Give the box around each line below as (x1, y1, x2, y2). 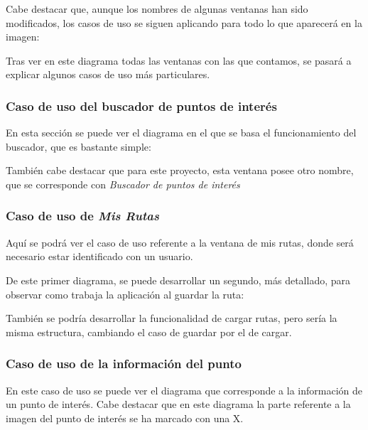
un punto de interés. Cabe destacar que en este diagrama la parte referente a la (6, 397, 351, 412)
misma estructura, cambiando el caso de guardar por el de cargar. (6, 324, 292, 339)
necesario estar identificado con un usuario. (6, 249, 193, 264)
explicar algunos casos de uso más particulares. (6, 67, 210, 82)
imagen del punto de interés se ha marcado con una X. (6, 410, 244, 425)
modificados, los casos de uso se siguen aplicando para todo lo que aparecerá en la (6, 15, 362, 30)
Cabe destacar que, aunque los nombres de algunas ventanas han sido (6, 1, 308, 16)
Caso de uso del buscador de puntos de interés (6, 97, 277, 114)
